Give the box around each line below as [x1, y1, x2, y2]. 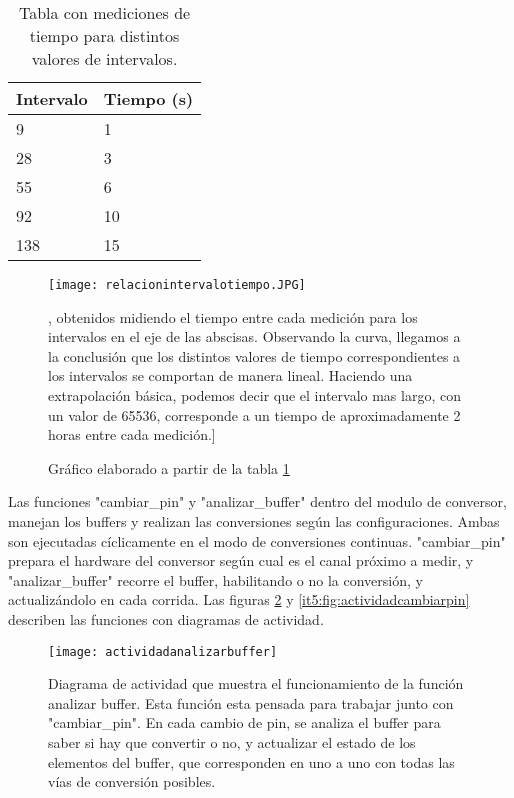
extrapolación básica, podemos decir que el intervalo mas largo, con [48, 385, 461, 406]
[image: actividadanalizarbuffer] [48, 644, 278, 659]
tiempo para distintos [29, 24, 180, 47]
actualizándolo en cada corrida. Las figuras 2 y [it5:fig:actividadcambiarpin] [8, 589, 470, 610]
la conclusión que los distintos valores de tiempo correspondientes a [48, 345, 461, 366]
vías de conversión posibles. [48, 771, 216, 792]
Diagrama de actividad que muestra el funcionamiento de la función [48, 673, 464, 694]
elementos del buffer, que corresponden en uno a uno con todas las [48, 751, 455, 772]
